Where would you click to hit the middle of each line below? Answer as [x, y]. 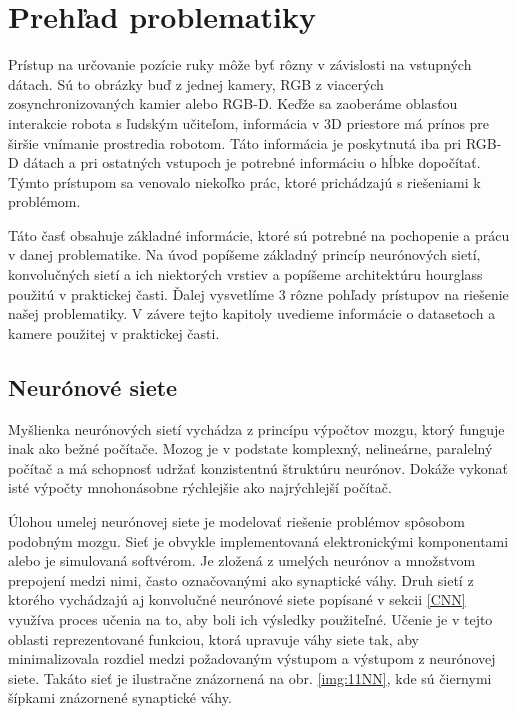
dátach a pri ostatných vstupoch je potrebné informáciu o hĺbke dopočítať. [252, 162]
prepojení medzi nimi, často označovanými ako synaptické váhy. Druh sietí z [241, 579]
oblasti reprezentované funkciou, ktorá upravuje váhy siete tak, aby [213, 638]
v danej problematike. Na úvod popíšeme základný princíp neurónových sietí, [244, 254]
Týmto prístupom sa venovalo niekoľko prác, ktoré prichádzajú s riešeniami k [244, 181]
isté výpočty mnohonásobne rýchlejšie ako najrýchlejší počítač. [200, 487]
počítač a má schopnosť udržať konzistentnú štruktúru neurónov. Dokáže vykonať [258, 467]
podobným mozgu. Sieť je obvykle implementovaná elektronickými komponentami [258, 540]
